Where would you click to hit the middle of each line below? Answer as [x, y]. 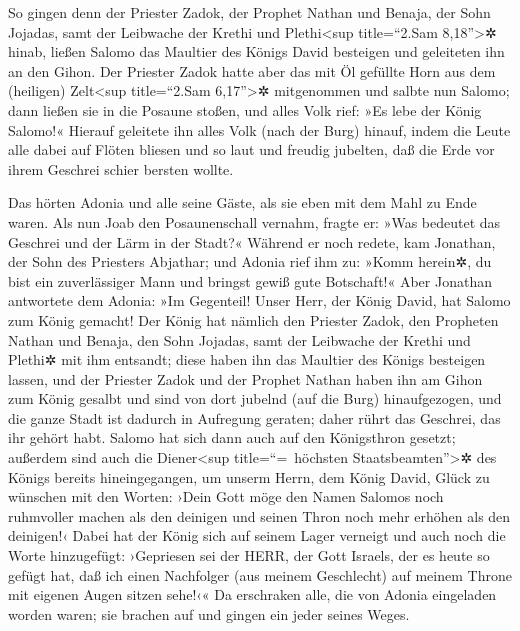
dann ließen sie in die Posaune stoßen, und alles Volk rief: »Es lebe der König [245, 109]
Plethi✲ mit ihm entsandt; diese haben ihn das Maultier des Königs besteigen [247, 359]
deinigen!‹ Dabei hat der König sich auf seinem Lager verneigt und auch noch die [257, 535]
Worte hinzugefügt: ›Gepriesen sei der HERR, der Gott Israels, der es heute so [249, 555]
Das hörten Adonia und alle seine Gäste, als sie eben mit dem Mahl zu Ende [242, 202]
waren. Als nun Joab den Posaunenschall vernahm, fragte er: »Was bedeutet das [254, 221]
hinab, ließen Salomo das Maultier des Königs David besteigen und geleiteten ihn [256, 51]
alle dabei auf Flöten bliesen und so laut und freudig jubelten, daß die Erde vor [251, 149]
